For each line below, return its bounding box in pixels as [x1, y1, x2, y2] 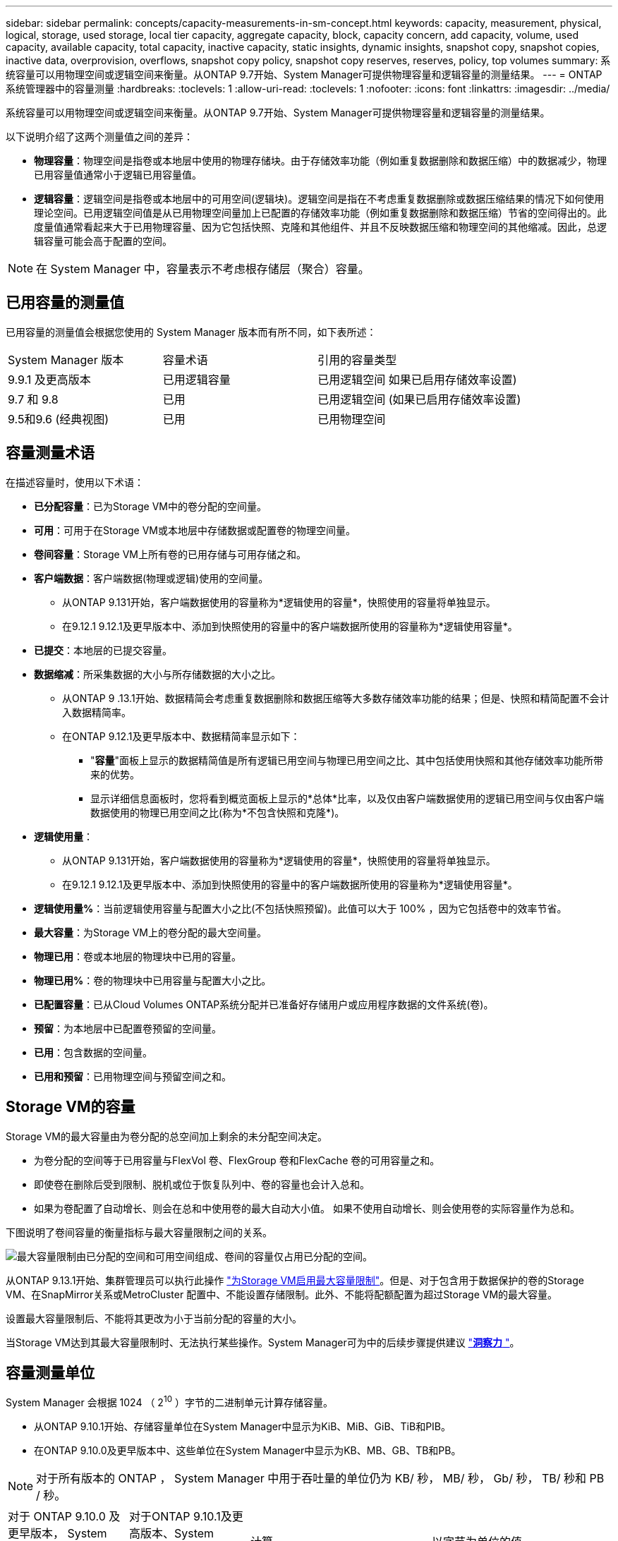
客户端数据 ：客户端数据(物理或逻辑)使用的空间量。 [34, 572, 269, 584]
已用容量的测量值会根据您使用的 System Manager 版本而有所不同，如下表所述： [6, 325, 377, 338]
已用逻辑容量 [162, 372, 231, 387]
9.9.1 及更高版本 [8, 372, 91, 387]
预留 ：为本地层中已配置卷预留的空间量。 [34, 1022, 222, 1034]
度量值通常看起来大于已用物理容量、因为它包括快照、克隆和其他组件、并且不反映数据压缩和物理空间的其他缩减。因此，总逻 [34, 221, 607, 233]
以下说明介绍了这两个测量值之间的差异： [6, 131, 193, 143]
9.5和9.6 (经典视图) [8, 411, 109, 426]
